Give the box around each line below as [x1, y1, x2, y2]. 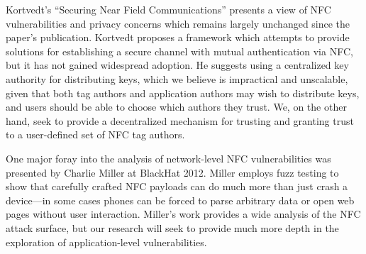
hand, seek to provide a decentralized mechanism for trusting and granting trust [6, 113, 354, 128]
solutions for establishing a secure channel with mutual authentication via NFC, [6, 43, 353, 58]
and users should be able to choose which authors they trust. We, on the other [6, 99, 347, 114]
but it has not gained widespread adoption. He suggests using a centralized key [6, 57, 349, 72]
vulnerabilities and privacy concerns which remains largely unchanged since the [6, 16, 350, 31]
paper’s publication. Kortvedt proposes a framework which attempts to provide [6, 30, 350, 45]
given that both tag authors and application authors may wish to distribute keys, [6, 85, 360, 100]
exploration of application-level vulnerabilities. [6, 234, 207, 249]
